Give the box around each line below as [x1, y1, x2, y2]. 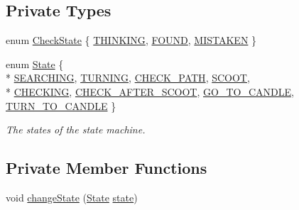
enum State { [6, 56, 64, 71]
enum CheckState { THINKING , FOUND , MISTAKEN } [6, 33, 257, 48]
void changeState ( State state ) [6, 189, 138, 204]
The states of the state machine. [6, 122, 146, 137]
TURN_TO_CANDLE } [6, 98, 116, 113]
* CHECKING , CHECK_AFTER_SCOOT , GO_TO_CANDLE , [6, 84, 294, 99]
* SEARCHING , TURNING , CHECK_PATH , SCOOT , [6, 70, 250, 85]
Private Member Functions [6, 157, 207, 179]
